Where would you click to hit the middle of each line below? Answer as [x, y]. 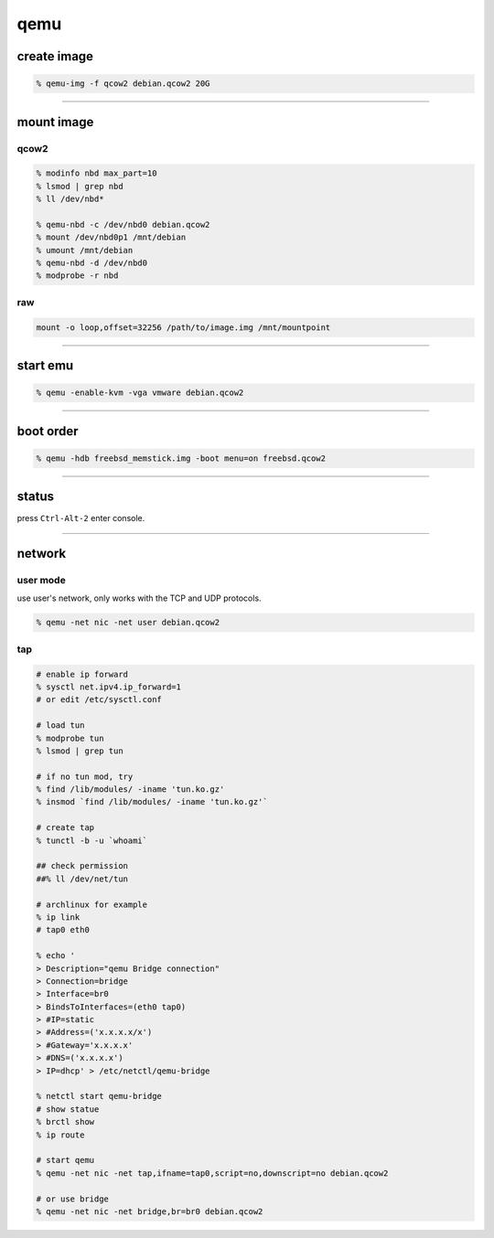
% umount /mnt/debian [85, 250]
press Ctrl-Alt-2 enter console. [81, 518]
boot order [48, 431]
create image [55, 56]
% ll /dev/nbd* [70, 199]
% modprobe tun [70, 738]
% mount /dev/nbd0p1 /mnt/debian [111, 237]
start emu [45, 365]
